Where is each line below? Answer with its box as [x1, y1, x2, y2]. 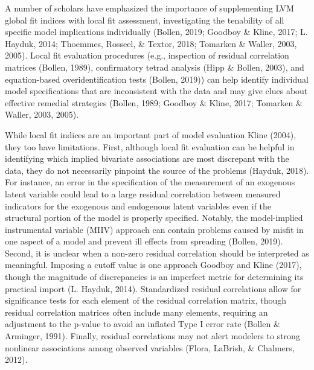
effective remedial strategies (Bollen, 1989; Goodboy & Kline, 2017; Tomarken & [5, 96, 303, 109]
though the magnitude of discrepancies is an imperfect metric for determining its [5, 270, 304, 283]
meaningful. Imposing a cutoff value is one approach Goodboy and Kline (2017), [5, 258, 302, 271]
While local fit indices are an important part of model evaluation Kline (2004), [5, 128, 296, 141]
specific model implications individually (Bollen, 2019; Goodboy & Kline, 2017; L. [5, 25, 308, 38]
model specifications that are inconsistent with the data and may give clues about [5, 85, 308, 97]
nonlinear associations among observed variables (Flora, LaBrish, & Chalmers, [5, 341, 295, 354]
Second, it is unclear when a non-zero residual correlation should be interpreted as [5, 246, 309, 259]
